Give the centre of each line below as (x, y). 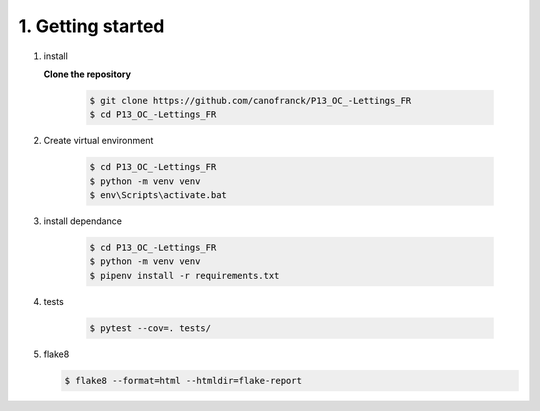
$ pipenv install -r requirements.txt (184, 275)
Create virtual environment (98, 141)
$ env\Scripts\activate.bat (158, 195)
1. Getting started (91, 26)
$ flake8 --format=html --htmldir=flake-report (183, 380)
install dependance (82, 221)
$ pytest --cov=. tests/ (150, 328)
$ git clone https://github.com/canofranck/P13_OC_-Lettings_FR (250, 100)
